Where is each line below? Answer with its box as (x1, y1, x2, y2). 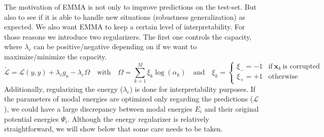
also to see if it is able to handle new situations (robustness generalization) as (4, 11, 245, 22)
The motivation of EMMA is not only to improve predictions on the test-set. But (4, 2, 256, 12)
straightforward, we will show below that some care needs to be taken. (4, 123, 223, 134)
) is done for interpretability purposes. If (129, 83, 255, 94)
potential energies (4, 113, 59, 124)
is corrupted (282, 62, 320, 70)
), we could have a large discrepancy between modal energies (4, 103, 192, 114)
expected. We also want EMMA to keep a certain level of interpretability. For (4, 21, 245, 32)
